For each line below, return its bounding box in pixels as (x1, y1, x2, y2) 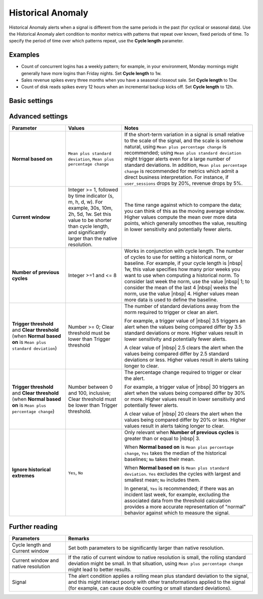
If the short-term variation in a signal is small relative (124, 131, 244, 138)
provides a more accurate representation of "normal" (124, 503, 246, 510)
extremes (12, 472, 35, 479)
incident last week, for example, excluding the (124, 491, 230, 498)
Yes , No (68, 469, 83, 476)
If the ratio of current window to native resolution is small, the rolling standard (68, 554, 246, 560)
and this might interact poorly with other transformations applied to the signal (68, 579, 245, 585)
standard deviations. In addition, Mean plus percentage (124, 161, 247, 168)
